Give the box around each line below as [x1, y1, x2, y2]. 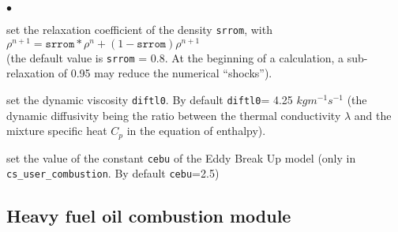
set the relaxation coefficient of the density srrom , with [6, 21, 272, 37]
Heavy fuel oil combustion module [6, 204, 291, 228]
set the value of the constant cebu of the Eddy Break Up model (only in [6, 149, 356, 166]
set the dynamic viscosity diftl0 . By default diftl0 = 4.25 [6, 91, 293, 107]
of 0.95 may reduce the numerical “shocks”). [58, 65, 272, 81]
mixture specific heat [6, 122, 107, 139]
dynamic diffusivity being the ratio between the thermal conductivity [6, 107, 341, 123]
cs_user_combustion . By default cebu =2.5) [6, 165, 220, 181]
